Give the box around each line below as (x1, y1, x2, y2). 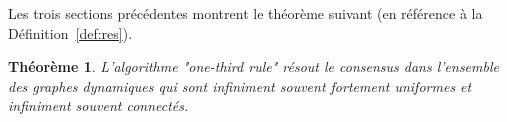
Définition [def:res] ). (8, 22, 133, 43)
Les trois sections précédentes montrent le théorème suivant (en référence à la (8, 3, 483, 23)
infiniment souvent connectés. (8, 95, 189, 116)
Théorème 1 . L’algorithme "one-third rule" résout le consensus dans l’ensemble (8, 56, 499, 77)
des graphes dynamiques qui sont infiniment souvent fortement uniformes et (8, 75, 472, 96)
